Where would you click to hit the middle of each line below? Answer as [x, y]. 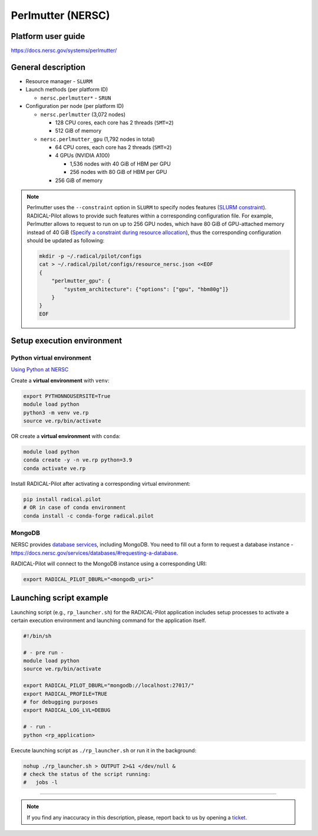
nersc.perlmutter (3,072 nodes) [83, 114]
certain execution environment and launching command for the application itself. [108, 620]
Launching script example [60, 598]
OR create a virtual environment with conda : [66, 436]
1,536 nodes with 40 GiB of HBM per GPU [120, 164]
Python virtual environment [51, 358]
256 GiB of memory [79, 180]
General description [48, 67]
